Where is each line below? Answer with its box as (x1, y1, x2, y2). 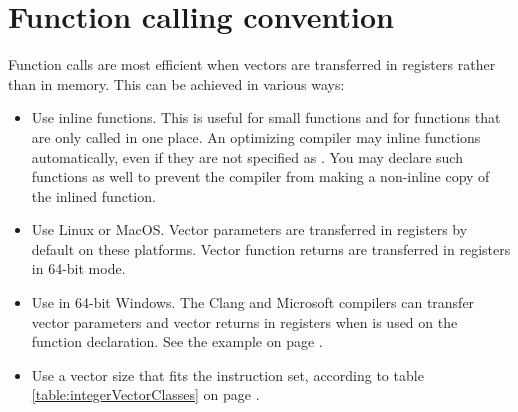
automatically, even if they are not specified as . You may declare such (31, 146, 463, 167)
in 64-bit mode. (31, 258, 126, 279)
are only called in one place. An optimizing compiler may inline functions (31, 126, 481, 147)
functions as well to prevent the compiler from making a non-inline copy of (31, 166, 490, 187)
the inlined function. (31, 185, 156, 206)
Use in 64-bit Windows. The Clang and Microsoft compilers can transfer (31, 292, 475, 313)
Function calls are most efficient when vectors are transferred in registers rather (8, 54, 496, 75)
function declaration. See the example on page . (31, 331, 323, 352)
